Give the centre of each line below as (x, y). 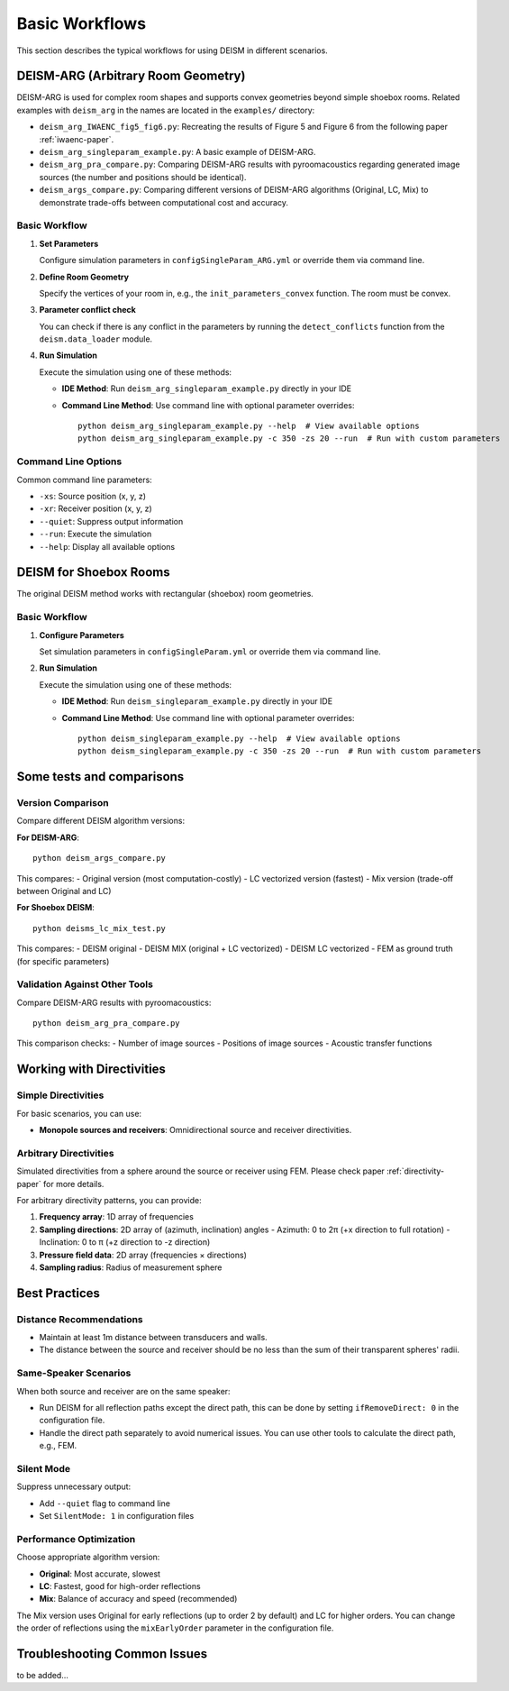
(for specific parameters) (63, 961)
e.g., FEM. (58, 1446)
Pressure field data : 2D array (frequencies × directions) (143, 1255)
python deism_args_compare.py (100, 858)
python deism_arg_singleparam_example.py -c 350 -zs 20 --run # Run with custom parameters (289, 439)
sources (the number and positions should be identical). (143, 177)
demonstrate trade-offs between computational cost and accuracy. (164, 202)
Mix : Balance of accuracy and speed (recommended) (138, 1599)
